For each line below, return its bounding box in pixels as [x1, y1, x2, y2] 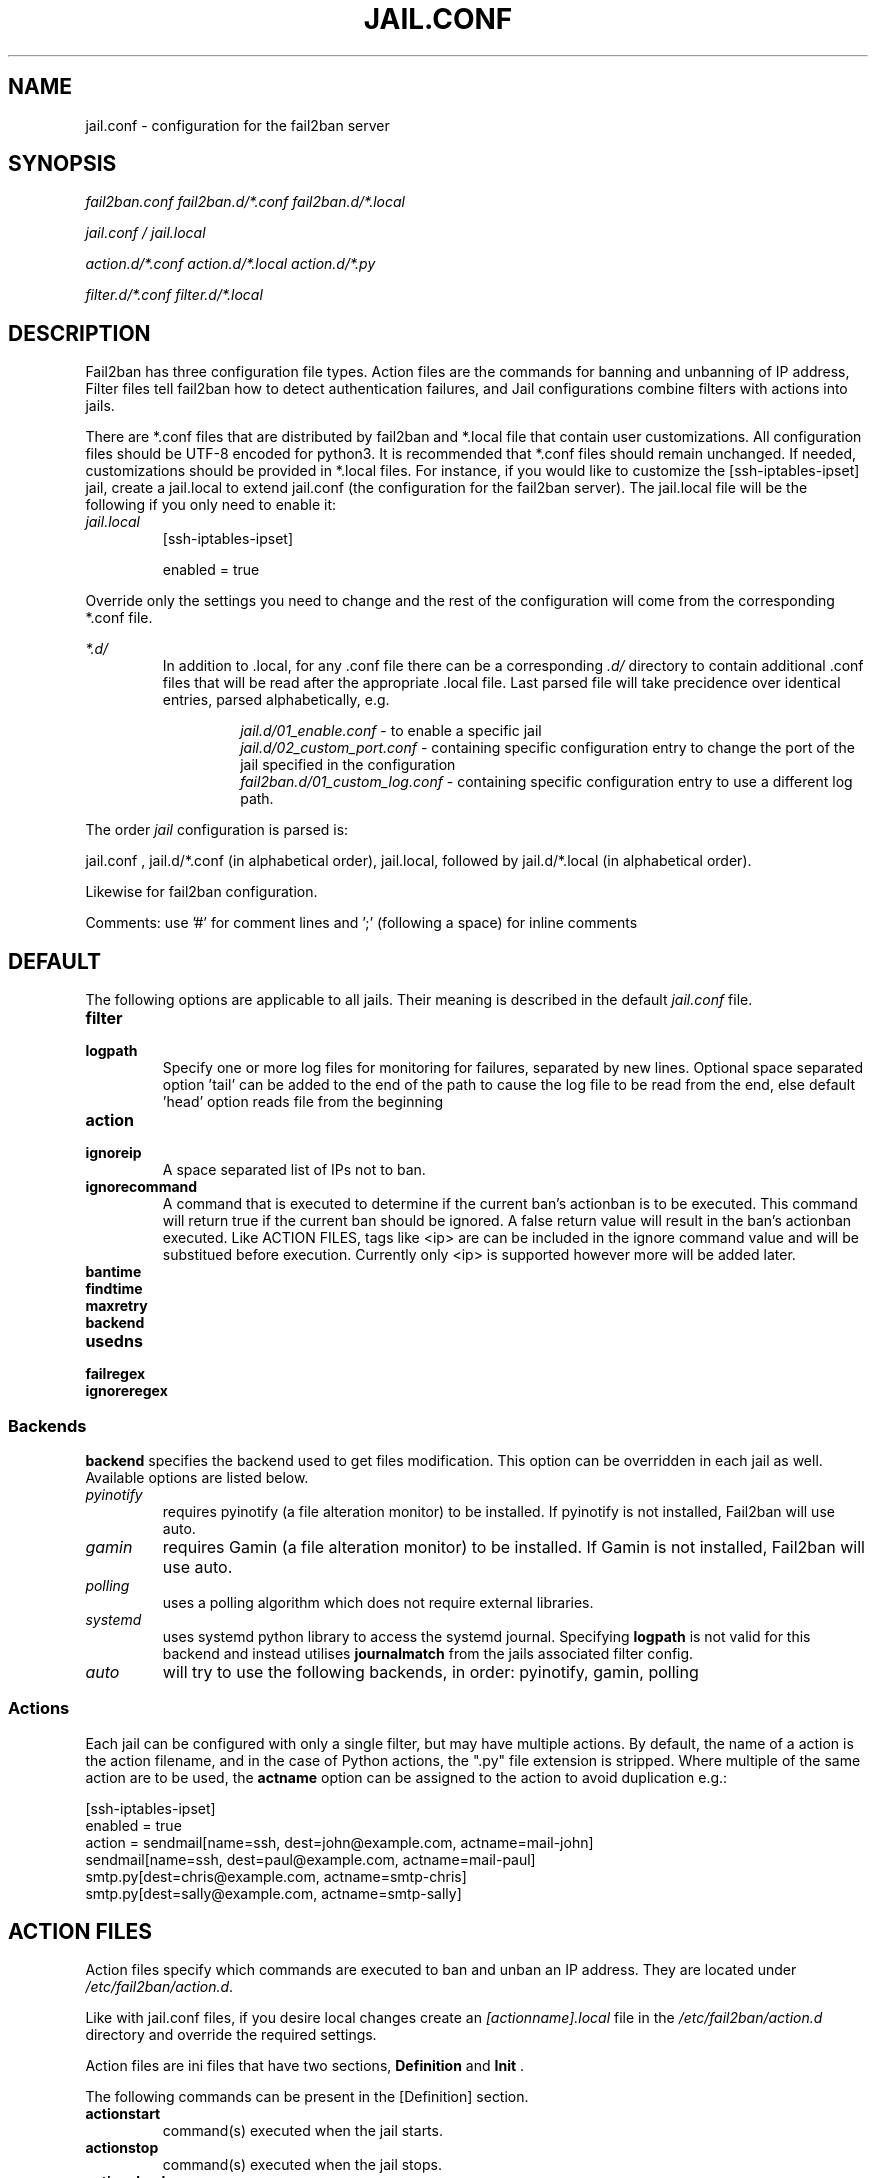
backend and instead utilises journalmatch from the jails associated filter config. [162, 1644, 694, 1662]
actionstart [85, 2105, 161, 2123]
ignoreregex [85, 1382, 168, 1400]
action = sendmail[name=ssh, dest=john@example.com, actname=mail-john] [85, 1833, 594, 1851]
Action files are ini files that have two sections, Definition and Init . [85, 2057, 525, 2075]
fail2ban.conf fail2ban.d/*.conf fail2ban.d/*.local [85, 193, 405, 211]
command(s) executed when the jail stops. [162, 2156, 442, 2174]
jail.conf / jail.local [85, 224, 206, 242]
